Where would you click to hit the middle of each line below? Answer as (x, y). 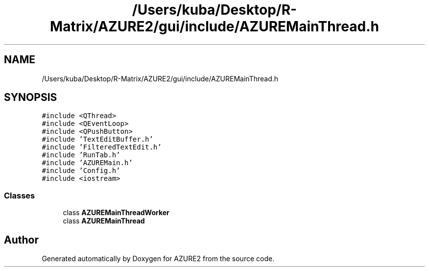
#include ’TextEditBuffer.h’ (97, 139)
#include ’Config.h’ (81, 171)
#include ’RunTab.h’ (81, 155)
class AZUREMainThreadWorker (116, 213)
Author (21, 240)
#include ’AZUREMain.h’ (87, 163)
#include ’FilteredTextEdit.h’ (102, 147)
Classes (20, 195)
